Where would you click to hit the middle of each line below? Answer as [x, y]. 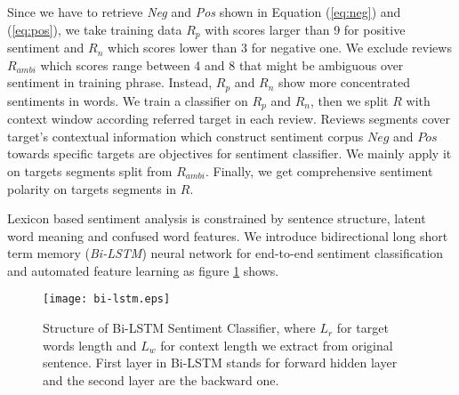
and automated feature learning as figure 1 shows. [143, 270]
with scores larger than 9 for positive [305, 29]
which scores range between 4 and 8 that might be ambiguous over [222, 64]
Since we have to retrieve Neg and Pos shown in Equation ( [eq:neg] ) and [204, 12]
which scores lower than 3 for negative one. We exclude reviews [280, 48]
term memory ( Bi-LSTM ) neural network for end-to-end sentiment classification [225, 253]
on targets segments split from [90, 170]
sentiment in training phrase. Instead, [110, 82]
